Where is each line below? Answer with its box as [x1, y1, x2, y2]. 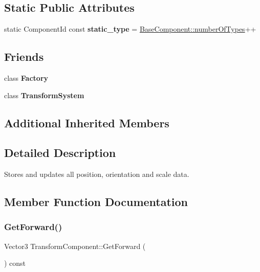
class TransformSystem [4, 89, 84, 100]
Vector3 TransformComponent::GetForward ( [4, 240, 146, 251]
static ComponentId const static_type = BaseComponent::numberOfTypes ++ [4, 24, 256, 34]
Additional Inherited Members [4, 115, 169, 130]
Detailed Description [4, 145, 116, 161]
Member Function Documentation [4, 194, 188, 210]
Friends [4, 49, 44, 64]
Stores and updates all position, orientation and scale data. [4, 169, 189, 179]
